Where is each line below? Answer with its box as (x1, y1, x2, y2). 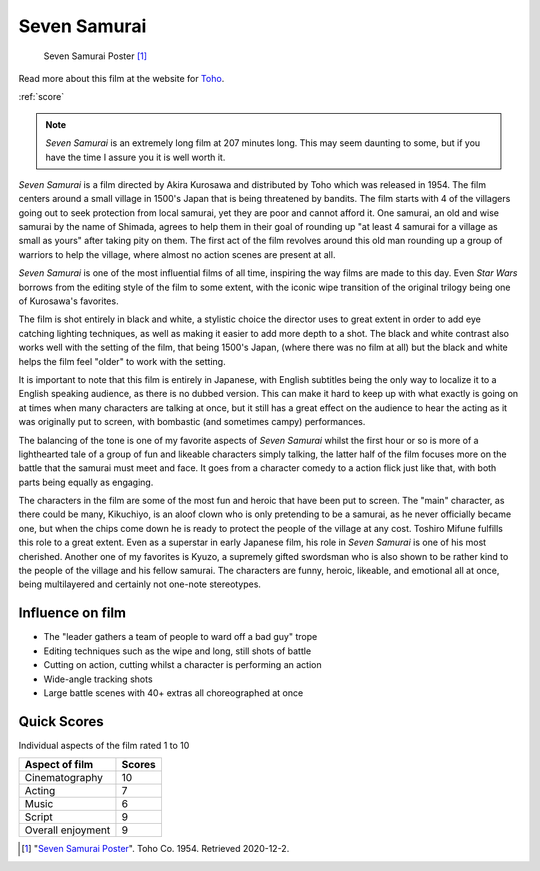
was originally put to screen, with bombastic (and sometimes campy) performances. (18, 416, 366, 428)
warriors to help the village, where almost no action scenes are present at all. (18, 248, 336, 260)
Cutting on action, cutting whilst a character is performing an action (43, 659, 322, 671)
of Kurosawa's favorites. (18, 295, 119, 307)
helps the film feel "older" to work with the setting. (18, 355, 226, 367)
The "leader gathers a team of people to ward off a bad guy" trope (43, 631, 318, 643)
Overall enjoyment (24, 823, 111, 837)
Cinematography (24, 771, 104, 785)
